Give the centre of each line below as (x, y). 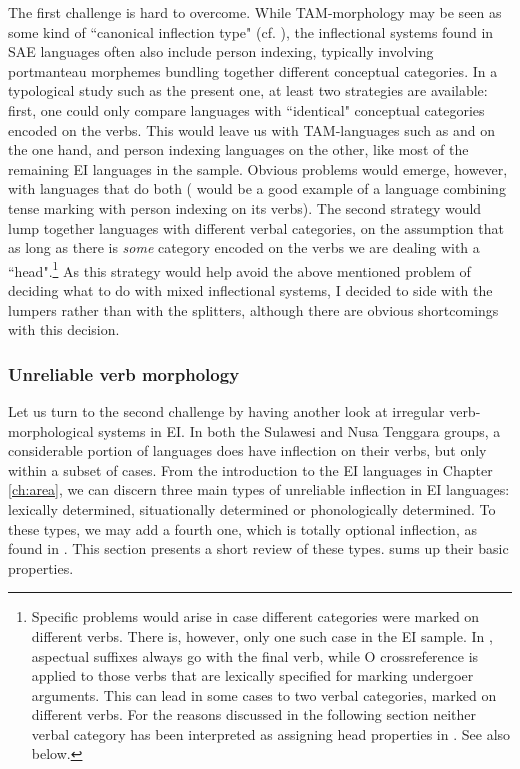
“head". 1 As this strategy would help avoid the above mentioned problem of (239, 269)
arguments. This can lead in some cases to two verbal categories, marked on (264, 694)
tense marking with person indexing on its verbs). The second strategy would (245, 207)
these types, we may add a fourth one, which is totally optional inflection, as (242, 528)
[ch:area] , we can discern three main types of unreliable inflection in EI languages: (259, 489)
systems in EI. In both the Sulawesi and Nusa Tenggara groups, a (299, 430)
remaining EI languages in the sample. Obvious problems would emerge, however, (258, 168)
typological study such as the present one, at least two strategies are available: (248, 90)
